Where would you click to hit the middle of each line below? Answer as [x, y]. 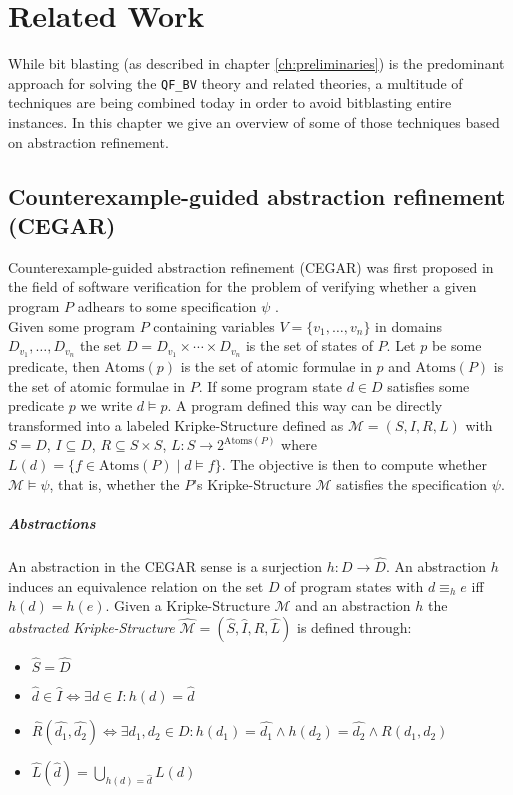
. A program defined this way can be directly [305, 405]
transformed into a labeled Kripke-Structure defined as [176, 424]
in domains [409, 325]
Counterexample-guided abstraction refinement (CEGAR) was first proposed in [251, 266]
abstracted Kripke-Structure [91, 626]
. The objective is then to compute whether [354, 463]
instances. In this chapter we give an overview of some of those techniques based [254, 121]
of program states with [354, 585]
